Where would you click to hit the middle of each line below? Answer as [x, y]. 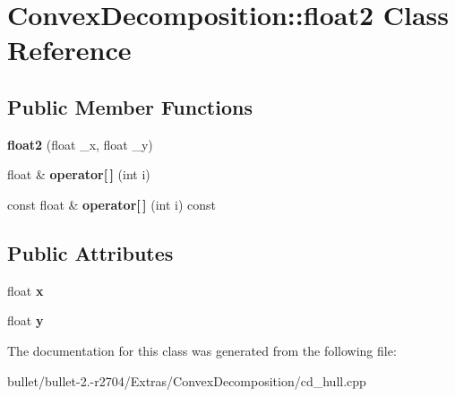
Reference [69, 50]
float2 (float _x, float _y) [80, 144]
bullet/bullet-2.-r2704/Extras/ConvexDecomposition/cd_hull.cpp [187, 380]
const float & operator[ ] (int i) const [112, 204]
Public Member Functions [130, 106]
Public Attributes [90, 252]
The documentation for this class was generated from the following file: [202, 350]
